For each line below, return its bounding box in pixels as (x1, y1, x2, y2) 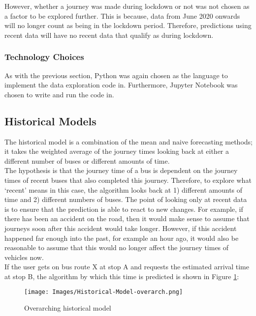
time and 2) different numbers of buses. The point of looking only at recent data (4, 194, 247, 204)
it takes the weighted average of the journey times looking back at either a (4, 146, 229, 156)
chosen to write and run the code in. (4, 89, 114, 99)
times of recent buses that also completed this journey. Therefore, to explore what (4, 174, 252, 185)
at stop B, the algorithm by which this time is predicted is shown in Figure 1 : (4, 271, 239, 281)
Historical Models (4, 113, 96, 128)
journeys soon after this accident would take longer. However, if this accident (4, 223, 237, 233)
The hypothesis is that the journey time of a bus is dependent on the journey (4, 165, 238, 175)
